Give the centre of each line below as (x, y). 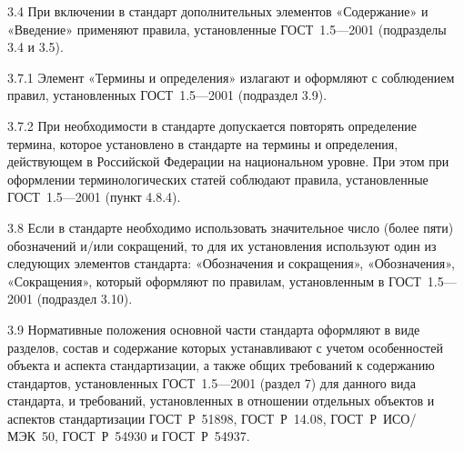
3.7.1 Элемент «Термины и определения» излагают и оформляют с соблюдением (231, 77)
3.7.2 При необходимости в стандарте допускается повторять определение (212, 125)
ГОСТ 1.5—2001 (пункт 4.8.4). (94, 197)
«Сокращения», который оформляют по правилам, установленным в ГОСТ (214, 281)
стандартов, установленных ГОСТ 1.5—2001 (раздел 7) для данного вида (212, 382)
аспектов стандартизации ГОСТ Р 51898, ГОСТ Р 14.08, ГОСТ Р (192, 418)
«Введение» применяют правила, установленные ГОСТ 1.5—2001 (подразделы (227, 29)
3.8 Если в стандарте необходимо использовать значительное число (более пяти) (231, 227)
